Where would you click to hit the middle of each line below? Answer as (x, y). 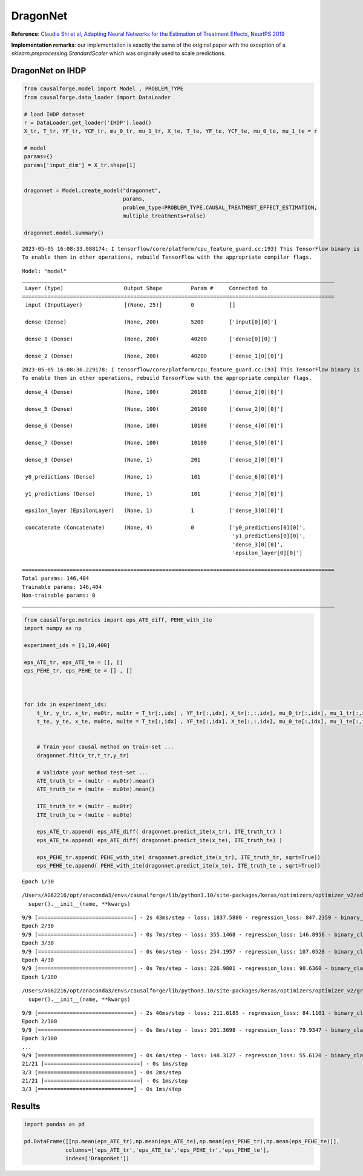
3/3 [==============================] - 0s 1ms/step (102, 1089)
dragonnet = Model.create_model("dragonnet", (93, 191)
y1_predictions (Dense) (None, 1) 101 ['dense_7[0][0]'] (154, 493)
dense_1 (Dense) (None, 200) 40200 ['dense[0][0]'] (151, 339)
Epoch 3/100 (40, 1038)
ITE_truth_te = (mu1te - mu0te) (85, 815)
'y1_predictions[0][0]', (269, 536)
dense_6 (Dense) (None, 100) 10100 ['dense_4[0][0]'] (154, 426)
